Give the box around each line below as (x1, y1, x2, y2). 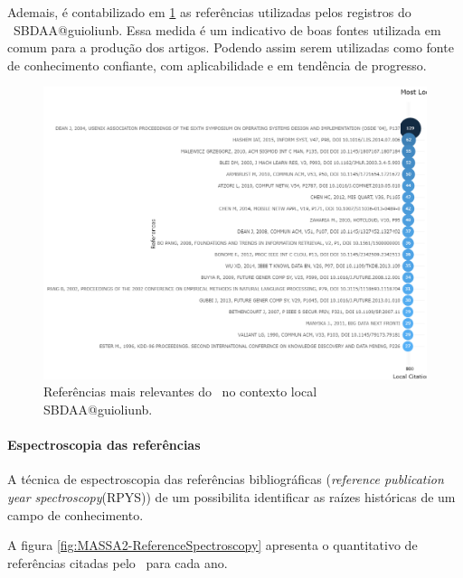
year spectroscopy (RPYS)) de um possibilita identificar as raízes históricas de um (7, 487, 456, 506)
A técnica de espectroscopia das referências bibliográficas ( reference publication (7, 470, 444, 489)
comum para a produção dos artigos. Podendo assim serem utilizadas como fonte (7, 38, 454, 57)
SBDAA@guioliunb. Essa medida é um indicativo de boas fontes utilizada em (13, 20, 441, 39)
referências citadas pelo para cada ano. (7, 553, 228, 572)
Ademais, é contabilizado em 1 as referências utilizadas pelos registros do (7, 3, 411, 21)
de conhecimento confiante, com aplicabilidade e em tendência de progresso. (7, 55, 427, 74)
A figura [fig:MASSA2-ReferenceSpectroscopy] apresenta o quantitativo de (7, 536, 418, 555)
